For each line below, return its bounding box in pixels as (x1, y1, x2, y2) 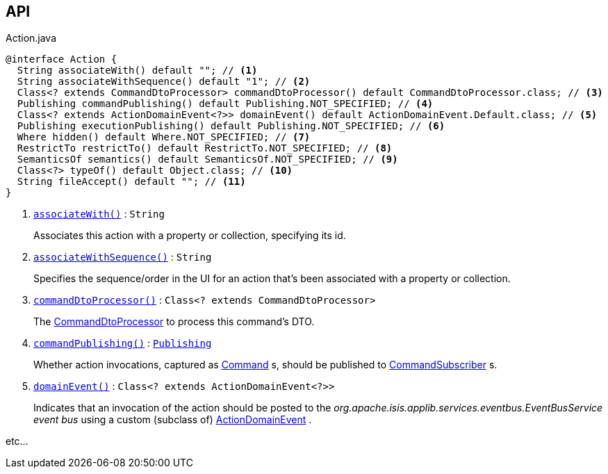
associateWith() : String (33, 208, 165, 220)
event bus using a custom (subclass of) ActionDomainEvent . (33, 414, 312, 426)
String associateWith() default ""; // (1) (17, 65, 258, 76)
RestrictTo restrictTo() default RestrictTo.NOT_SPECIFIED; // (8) (17, 142, 393, 154)
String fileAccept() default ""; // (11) (17, 176, 246, 188)
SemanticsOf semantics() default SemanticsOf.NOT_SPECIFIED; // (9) (17, 154, 398, 165)
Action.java (6, 32, 57, 44)
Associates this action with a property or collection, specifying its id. (33, 229, 346, 242)
